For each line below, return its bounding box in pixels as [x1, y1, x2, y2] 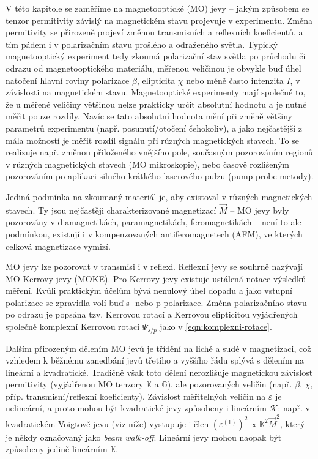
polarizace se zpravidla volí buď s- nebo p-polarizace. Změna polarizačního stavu [6, 296, 307, 308]
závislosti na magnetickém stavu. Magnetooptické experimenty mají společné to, [6, 86, 306, 99]
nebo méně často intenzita [186, 73, 284, 86]
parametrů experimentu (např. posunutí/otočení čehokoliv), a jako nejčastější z [6, 121, 302, 134]
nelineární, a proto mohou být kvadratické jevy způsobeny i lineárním [6, 401, 267, 414]
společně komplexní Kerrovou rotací [6, 320, 140, 333]
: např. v [278, 401, 310, 414]
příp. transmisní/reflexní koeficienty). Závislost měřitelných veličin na [6, 389, 266, 402]
